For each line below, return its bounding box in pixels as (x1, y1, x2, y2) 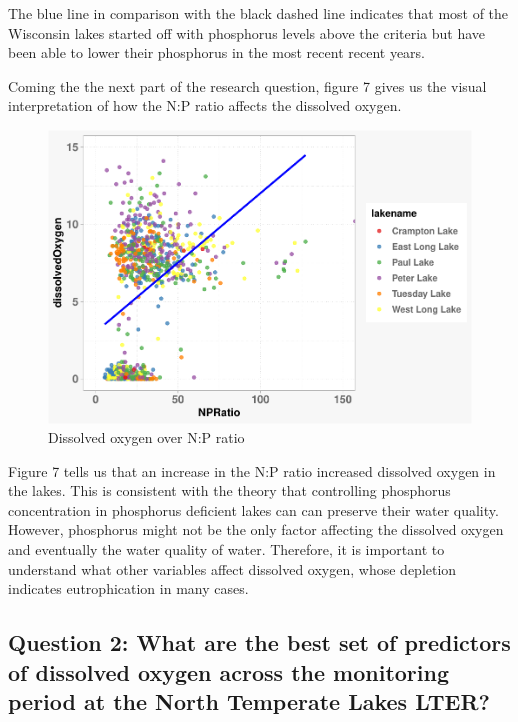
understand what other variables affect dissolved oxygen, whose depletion (8, 558, 457, 579)
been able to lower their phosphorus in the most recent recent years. (8, 42, 426, 63)
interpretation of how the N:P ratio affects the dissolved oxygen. (8, 95, 402, 116)
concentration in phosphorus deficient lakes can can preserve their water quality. (8, 499, 499, 520)
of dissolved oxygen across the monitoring (8, 656, 449, 687)
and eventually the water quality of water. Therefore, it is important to (8, 539, 445, 560)
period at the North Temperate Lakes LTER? (8, 686, 490, 717)
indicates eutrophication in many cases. (8, 578, 249, 599)
